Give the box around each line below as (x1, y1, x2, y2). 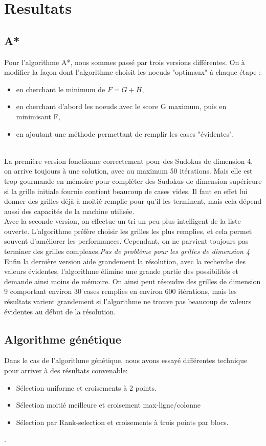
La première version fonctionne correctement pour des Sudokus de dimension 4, (4, 155, 253, 166)
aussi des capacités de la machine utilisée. (4, 205, 135, 216)
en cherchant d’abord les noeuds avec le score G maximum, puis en (16, 101, 227, 112)
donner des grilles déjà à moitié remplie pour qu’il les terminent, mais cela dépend (4, 196, 262, 206)
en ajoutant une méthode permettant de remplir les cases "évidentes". (16, 128, 234, 139)
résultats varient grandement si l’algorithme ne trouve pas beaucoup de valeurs (4, 296, 252, 307)
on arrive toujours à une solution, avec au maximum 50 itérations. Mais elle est (4, 165, 253, 176)
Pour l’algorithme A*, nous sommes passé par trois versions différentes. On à (4, 56, 245, 67)
